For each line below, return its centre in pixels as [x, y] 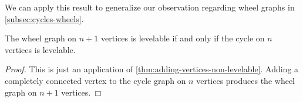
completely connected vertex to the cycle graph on [95, 80]
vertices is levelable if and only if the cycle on [183, 38]
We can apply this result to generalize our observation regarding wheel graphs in [150, 7]
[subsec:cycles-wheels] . [44, 18]
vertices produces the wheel [245, 80]
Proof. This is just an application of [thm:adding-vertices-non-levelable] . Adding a [152, 69]
